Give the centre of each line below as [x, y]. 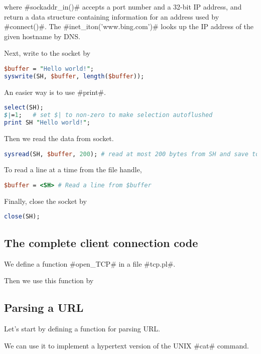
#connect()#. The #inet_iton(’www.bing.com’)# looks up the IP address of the [129, 26]
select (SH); [24, 108]
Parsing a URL [44, 308]
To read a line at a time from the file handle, [73, 169]
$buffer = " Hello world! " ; [49, 69]
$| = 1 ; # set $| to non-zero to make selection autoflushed [108, 115]
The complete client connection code [101, 242]
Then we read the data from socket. [59, 138]
